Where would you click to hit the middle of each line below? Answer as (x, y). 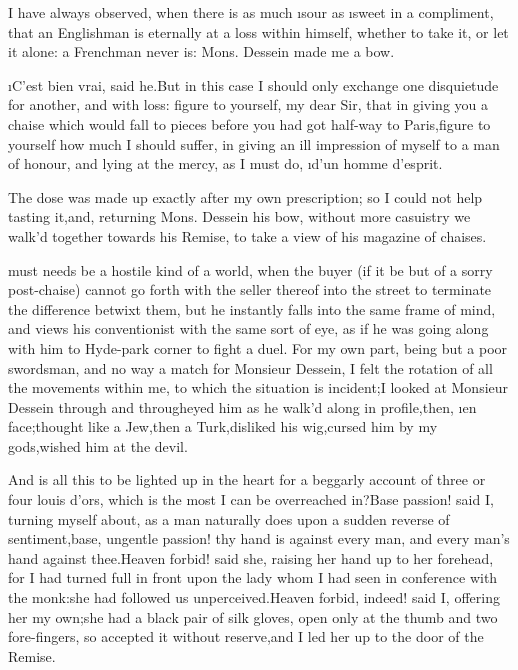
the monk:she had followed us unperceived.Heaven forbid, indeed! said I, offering (254, 597)
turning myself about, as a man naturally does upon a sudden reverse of (229, 518)
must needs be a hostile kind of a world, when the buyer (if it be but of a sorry (250, 269)
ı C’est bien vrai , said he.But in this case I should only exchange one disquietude (253, 84)
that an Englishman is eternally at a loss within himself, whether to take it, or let (258, 31)
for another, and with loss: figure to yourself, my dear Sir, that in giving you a (248, 104)
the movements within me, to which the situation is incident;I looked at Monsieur (258, 387)
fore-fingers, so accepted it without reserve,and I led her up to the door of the (246, 636)
